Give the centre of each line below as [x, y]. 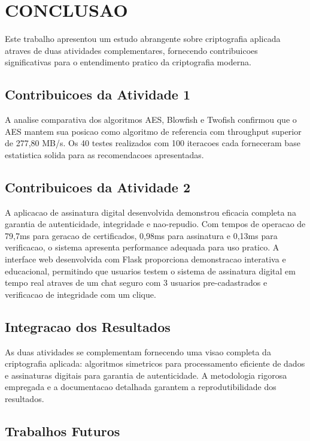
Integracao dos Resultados [88, 326]
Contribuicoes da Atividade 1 [98, 94]
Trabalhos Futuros [63, 431]
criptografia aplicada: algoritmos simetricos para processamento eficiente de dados [155, 363]
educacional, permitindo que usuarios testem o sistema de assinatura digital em [150, 271]
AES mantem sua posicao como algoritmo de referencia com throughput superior [153, 131]
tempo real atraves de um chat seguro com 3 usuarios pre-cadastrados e [136, 283]
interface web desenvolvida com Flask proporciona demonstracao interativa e [145, 259]
